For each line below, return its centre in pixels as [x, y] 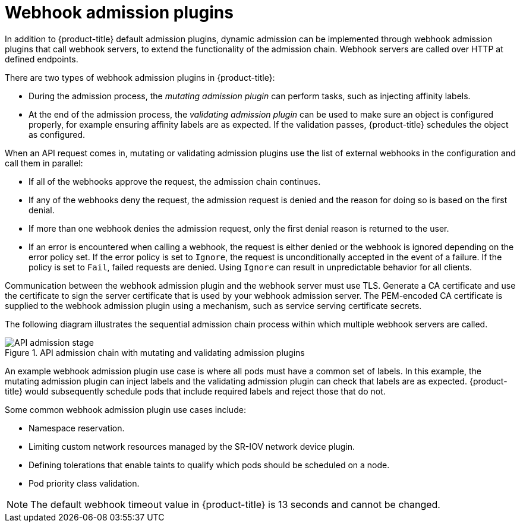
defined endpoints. [42, 59]
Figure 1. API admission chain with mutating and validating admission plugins [155, 352]
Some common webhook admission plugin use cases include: [125, 409]
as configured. [57, 134]
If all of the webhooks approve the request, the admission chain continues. [175, 181]
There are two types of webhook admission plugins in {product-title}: [140, 77]
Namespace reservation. [77, 428]
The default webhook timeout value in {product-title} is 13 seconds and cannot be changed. [235, 504]
